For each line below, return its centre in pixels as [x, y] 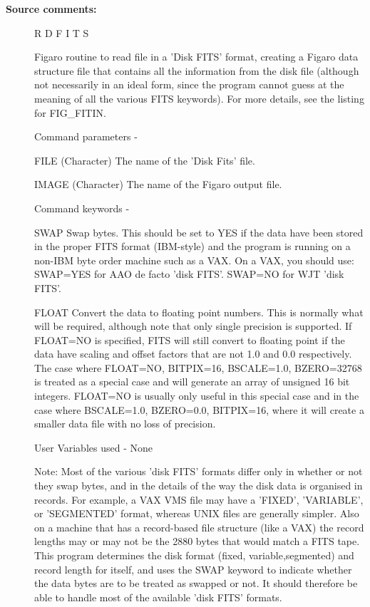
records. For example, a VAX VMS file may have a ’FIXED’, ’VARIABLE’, [199, 499]
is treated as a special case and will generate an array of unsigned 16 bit [192, 382]
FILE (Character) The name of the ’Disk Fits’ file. [145, 160]
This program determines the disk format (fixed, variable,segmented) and [194, 555]
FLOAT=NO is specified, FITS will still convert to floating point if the [190, 339]
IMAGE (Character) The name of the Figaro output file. [158, 184]
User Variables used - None [93, 447]
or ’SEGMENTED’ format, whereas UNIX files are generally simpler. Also [197, 513]
